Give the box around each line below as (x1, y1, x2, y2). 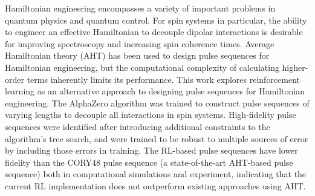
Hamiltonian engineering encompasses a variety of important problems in (5, 2, 276, 14)
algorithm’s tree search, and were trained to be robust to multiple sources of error (5, 132, 308, 145)
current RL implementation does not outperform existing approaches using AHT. (5, 179, 306, 192)
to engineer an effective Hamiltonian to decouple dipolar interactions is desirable (5, 25, 303, 38)
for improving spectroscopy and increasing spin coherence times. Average (5, 37, 274, 50)
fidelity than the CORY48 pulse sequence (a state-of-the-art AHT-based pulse (5, 155, 293, 168)
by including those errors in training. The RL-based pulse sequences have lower (5, 144, 298, 157)
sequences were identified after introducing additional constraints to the (5, 120, 270, 132)
